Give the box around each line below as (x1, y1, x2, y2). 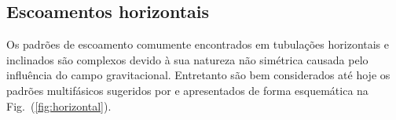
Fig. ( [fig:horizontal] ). (6, 97, 112, 114)
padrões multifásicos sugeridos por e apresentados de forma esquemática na (6, 82, 368, 98)
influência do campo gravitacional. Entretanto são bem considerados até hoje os (6, 67, 390, 83)
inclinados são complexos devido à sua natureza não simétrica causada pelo (6, 51, 368, 67)
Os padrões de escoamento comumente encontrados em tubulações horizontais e (6, 36, 390, 53)
